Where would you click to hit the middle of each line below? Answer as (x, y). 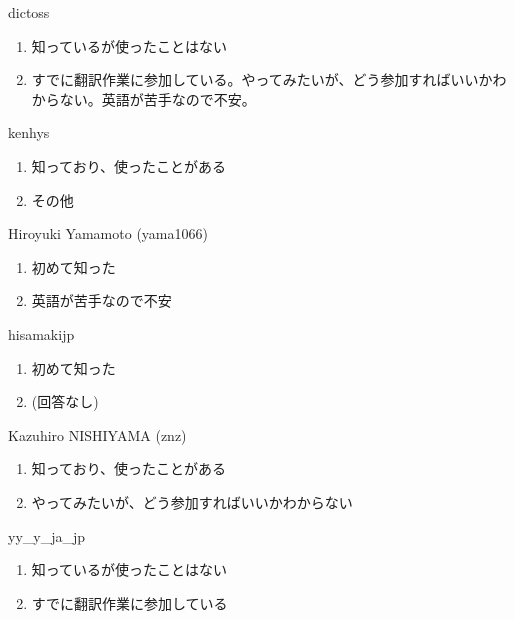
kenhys (29, 132)
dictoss (29, 12)
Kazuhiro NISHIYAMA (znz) (97, 434)
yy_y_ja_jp (47, 535)
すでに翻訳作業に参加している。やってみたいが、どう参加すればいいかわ (269, 79)
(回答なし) (65, 401)
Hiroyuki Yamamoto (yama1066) (108, 233)
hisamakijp (41, 333)
